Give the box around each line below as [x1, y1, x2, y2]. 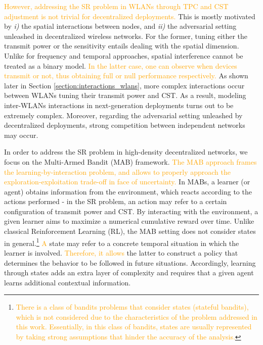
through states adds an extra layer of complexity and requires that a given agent [4, 267, 254, 278]
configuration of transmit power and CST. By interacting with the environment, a [4, 206, 258, 216]
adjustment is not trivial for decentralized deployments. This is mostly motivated [4, 11, 255, 21]
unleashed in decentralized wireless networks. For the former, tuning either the [4, 30, 248, 41]
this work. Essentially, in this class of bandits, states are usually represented [16, 321, 252, 332]
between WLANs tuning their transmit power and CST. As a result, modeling [4, 90, 246, 101]
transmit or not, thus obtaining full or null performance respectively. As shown [4, 70, 248, 81]
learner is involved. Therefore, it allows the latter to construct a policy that [4, 247, 238, 258]
